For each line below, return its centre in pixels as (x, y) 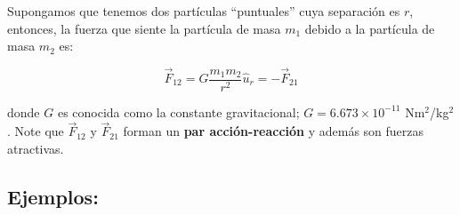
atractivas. (36, 148)
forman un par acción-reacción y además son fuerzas (274, 131)
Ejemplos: (53, 196)
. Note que (36, 131)
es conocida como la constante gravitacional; (178, 111)
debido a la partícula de (370, 28)
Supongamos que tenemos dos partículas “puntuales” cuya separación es (204, 11)
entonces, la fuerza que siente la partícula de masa (144, 28)
